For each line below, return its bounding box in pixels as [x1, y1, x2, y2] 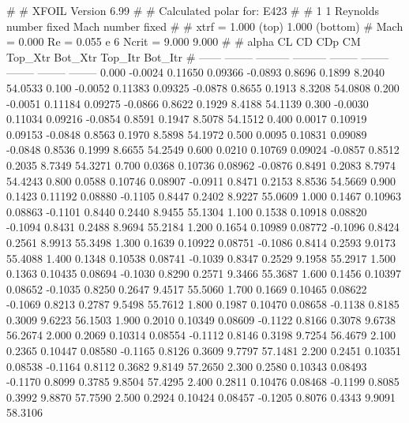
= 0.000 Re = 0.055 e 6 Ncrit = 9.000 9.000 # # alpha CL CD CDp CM [6, 33, 361, 50]
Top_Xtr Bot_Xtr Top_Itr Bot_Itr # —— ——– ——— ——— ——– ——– [6, 48, 389, 65]
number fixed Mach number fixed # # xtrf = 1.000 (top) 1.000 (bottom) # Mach [6, 17, 403, 34]
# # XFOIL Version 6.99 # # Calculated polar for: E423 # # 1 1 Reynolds [6, 2, 379, 18]
